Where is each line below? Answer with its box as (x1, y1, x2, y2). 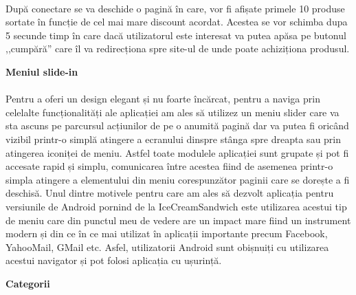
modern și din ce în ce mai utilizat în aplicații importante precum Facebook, (5, 226, 328, 241)
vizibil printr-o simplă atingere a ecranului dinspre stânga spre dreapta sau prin (5, 131, 342, 146)
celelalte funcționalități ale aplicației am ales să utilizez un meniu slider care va (5, 105, 340, 119)
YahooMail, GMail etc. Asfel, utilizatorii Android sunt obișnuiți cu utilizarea (5, 239, 329, 254)
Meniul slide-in (5, 64, 78, 78)
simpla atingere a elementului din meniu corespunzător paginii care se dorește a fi (5, 172, 350, 186)
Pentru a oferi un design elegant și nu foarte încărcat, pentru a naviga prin (5, 91, 320, 106)
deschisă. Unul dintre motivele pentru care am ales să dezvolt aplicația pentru (5, 186, 334, 200)
